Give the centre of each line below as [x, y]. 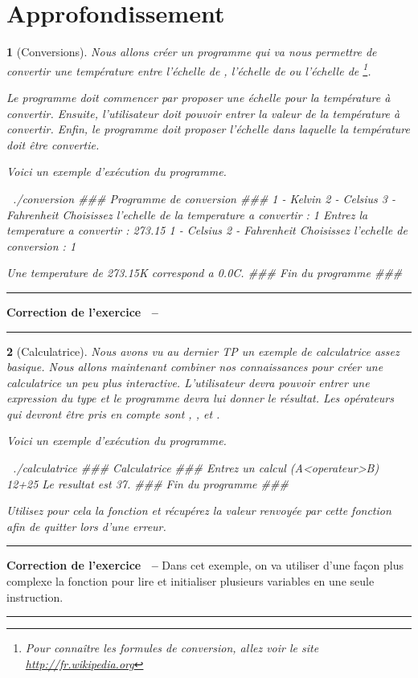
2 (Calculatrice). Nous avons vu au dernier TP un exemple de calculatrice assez [203, 351]
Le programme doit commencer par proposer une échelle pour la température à [199, 97]
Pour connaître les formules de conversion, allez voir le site [172, 648]
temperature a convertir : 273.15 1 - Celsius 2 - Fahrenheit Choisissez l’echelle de [207, 230]
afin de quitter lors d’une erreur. [86, 526]
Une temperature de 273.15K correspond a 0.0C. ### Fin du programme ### [205, 273]
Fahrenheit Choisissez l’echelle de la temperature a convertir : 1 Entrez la [187, 214]
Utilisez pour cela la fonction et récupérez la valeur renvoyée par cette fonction [199, 511]
